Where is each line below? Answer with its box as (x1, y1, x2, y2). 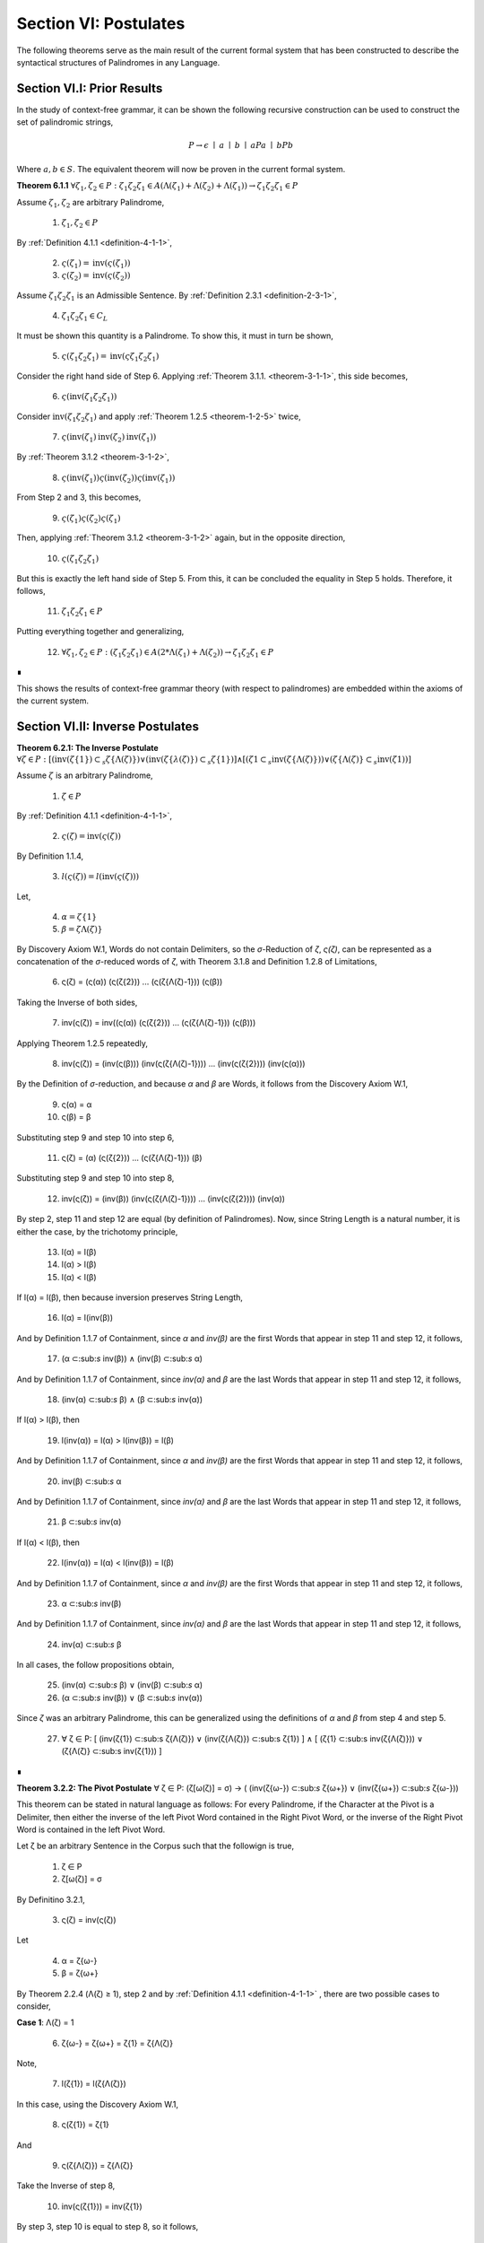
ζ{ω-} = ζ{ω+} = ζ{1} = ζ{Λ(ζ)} (61, 2038, 174, 2048)
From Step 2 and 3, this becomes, (16, 492, 142, 502)
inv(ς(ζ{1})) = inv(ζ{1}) (61, 2201, 143, 2212)
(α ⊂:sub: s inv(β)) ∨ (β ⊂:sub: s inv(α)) (61, 1692, 203, 1703)
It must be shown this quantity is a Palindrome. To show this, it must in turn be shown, (16, 330, 333, 341)
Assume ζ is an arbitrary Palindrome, (16, 770, 153, 781)
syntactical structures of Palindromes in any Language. (16, 57, 220, 67)
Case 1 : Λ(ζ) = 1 (16, 2017, 74, 2028)
